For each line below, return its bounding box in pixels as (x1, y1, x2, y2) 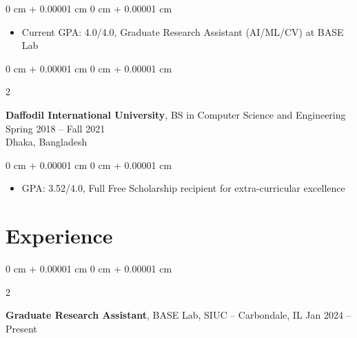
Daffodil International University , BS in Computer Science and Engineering (6, 107, 346, 121)
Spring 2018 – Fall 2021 (6, 121, 105, 135)
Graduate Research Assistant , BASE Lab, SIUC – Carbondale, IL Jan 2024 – (6, 308, 351, 322)
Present (6, 321, 37, 335)
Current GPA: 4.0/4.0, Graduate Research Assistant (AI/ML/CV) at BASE (21, 24, 344, 39)
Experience (6, 221, 113, 250)
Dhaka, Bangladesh (6, 135, 88, 149)
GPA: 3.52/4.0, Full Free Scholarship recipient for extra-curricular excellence (21, 181, 345, 195)
